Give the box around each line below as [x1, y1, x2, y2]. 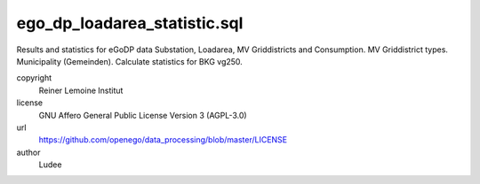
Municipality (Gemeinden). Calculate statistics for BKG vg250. [16, 56, 244, 66]
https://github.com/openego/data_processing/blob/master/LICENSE [38, 134, 288, 145]
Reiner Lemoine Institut [38, 85, 124, 96]
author [16, 147, 41, 157]
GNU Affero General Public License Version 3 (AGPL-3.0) [38, 110, 248, 120]
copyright [16, 73, 52, 83]
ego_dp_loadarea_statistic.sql [16, 13, 244, 33]
